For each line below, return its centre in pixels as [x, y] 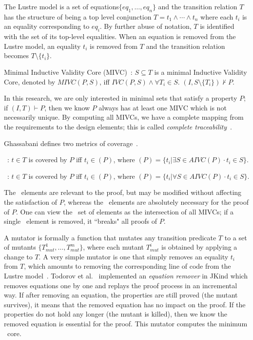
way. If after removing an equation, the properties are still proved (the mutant [121, 295]
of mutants [20, 247]
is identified [217, 26]
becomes [17, 55]
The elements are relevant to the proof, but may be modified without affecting [123, 192]
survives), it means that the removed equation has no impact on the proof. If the [125, 304]
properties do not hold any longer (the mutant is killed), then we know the [116, 314]
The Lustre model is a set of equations [61, 6]
